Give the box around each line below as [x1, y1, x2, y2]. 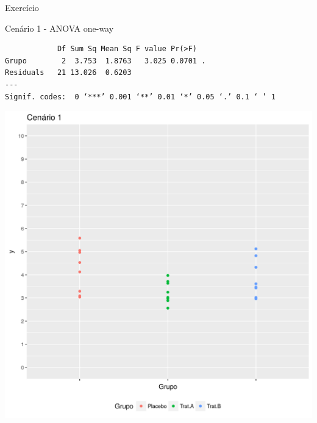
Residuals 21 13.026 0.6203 [5, 68, 132, 77]
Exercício [5, 1, 39, 13]
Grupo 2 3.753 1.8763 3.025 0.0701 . [5, 56, 206, 65]
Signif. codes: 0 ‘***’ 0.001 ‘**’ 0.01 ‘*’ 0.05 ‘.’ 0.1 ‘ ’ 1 [5, 92, 276, 101]
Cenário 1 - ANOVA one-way [5, 21, 114, 34]
